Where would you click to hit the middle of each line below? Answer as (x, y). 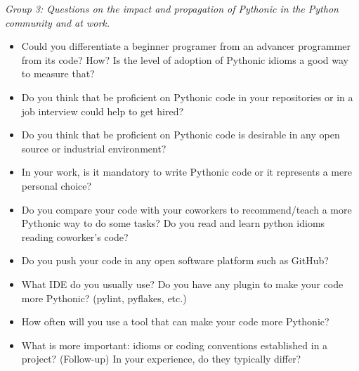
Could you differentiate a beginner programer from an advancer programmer (186, 46)
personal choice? (57, 185)
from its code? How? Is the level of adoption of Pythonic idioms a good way (185, 59)
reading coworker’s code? (75, 236)
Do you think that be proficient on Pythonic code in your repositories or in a (187, 97)
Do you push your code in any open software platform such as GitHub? (175, 260)
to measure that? (58, 73)
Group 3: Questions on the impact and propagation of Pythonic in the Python (172, 8)
